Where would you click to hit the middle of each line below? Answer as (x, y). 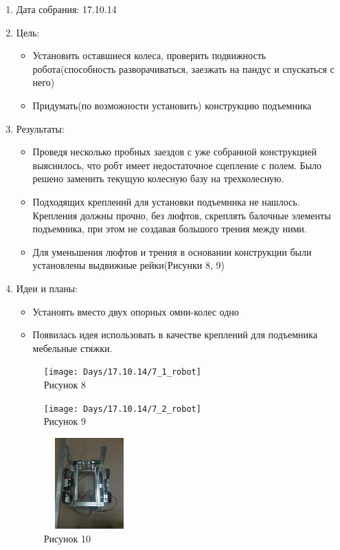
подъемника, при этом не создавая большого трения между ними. (170, 229)
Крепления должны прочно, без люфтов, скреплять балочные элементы (182, 215)
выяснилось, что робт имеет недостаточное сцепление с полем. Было (177, 165)
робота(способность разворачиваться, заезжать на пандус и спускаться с (183, 68)
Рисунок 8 (65, 384)
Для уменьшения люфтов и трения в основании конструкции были (172, 251)
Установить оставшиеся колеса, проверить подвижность (149, 55)
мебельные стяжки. (72, 348)
